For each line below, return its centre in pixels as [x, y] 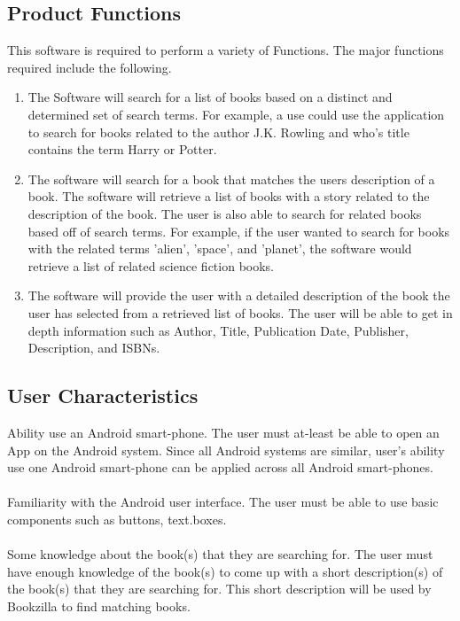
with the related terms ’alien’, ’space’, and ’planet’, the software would [220, 248]
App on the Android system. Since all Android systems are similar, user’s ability [226, 450]
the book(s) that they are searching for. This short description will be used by [219, 589]
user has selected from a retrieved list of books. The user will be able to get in [240, 312]
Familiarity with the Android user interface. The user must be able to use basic [223, 502]
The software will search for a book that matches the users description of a [231, 179]
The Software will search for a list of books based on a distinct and [210, 97]
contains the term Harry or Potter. [122, 149]
